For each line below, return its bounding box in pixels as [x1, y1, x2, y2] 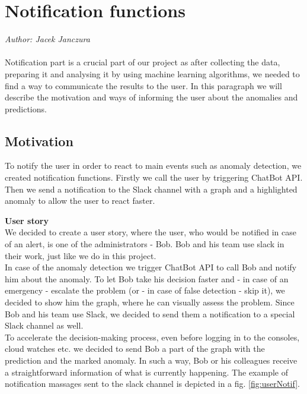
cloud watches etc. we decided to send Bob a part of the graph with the [5, 342, 265, 355]
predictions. [5, 102, 47, 115]
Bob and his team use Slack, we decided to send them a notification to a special [5, 307, 295, 320]
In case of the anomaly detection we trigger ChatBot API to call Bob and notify [5, 261, 297, 273]
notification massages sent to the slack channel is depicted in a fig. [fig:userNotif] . [5, 377, 300, 390]
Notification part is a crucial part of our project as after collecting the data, [5, 56, 280, 68]
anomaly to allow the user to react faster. [5, 194, 155, 207]
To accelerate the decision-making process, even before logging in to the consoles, [5, 330, 300, 343]
